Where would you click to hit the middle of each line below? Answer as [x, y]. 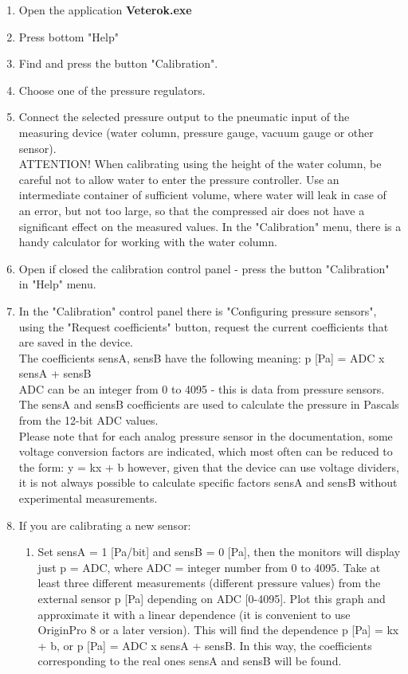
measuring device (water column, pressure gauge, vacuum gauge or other [196, 132]
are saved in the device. [76, 342]
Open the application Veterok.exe [105, 10]
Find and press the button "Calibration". [118, 63]
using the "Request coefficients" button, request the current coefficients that [204, 326]
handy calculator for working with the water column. [148, 242]
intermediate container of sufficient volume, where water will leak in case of [202, 195]
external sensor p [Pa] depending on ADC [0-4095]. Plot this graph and [212, 598]
